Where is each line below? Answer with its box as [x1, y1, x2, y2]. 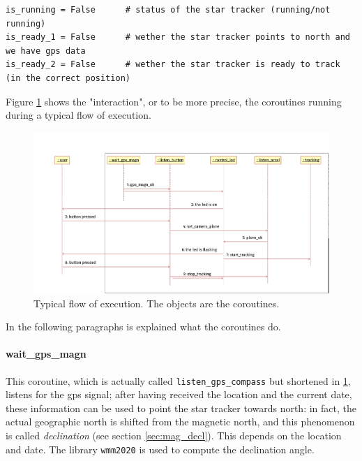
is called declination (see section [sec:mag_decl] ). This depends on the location [6, 428, 342, 443]
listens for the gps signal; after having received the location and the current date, [6, 387, 352, 402]
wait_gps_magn [6, 346, 86, 361]
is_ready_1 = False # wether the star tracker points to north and [6, 32, 350, 43]
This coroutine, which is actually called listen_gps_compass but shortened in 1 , [6, 373, 351, 388]
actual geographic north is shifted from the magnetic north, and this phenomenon [6, 414, 355, 429]
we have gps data [6, 45, 86, 56]
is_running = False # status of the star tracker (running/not [6, 5, 331, 15]
